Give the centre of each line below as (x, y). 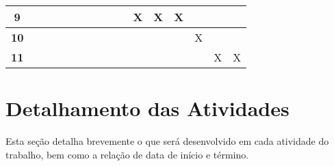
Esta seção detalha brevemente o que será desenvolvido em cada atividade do (167, 141)
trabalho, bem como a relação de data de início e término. (127, 154)
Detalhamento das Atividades (147, 108)
